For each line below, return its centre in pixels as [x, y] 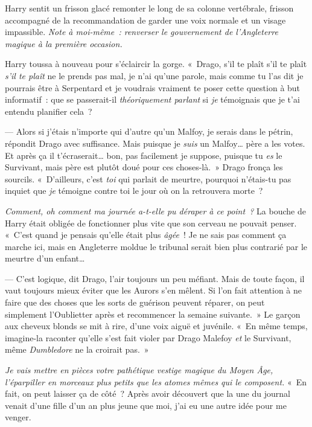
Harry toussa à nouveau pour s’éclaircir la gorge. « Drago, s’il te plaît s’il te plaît [156, 64]
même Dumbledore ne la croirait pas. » [77, 349]
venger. [18, 417]
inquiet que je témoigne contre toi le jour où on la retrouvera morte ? [134, 191]
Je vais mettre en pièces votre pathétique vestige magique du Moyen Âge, [139, 370]
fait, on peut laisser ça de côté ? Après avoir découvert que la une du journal [148, 393]
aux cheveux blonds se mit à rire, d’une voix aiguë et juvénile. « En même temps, [156, 326]
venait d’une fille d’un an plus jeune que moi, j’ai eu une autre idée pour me [146, 405]
